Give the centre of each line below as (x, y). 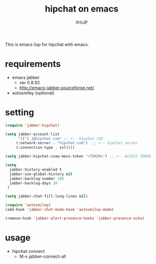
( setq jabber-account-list (32, 134)
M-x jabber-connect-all (43, 256)
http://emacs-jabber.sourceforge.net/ (57, 88)
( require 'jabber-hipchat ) (32, 125)
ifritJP (82, 22)
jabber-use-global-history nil (41, 174)
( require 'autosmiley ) (28, 205)
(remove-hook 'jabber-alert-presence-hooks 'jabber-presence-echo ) (75, 218)
